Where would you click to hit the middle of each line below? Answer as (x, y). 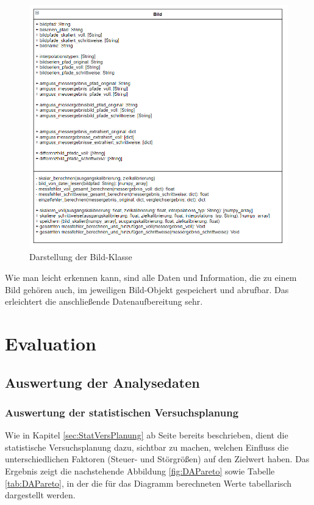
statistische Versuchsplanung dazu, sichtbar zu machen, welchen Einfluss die (147, 447)
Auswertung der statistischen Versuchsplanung (122, 412)
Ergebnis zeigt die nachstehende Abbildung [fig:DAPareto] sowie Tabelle (140, 471)
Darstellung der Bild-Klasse (81, 257)
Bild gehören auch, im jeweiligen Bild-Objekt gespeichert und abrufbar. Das (147, 289)
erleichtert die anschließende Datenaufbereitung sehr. (104, 301)
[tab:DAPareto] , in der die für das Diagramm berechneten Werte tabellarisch (148, 483)
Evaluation (51, 343)
